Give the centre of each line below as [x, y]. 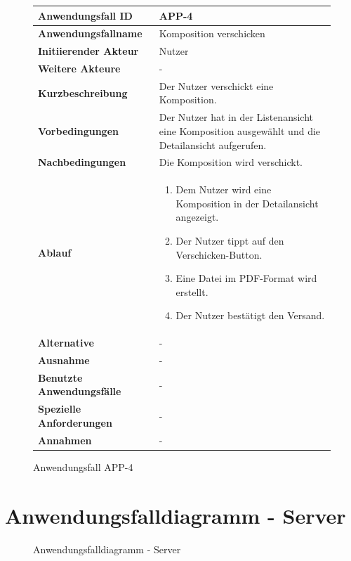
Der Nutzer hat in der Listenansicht [236, 117]
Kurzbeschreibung [83, 92]
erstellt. [192, 291]
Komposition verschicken [212, 33]
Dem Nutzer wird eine [224, 189]
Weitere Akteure [79, 69]
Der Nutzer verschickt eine [216, 85]
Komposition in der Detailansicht [247, 203]
